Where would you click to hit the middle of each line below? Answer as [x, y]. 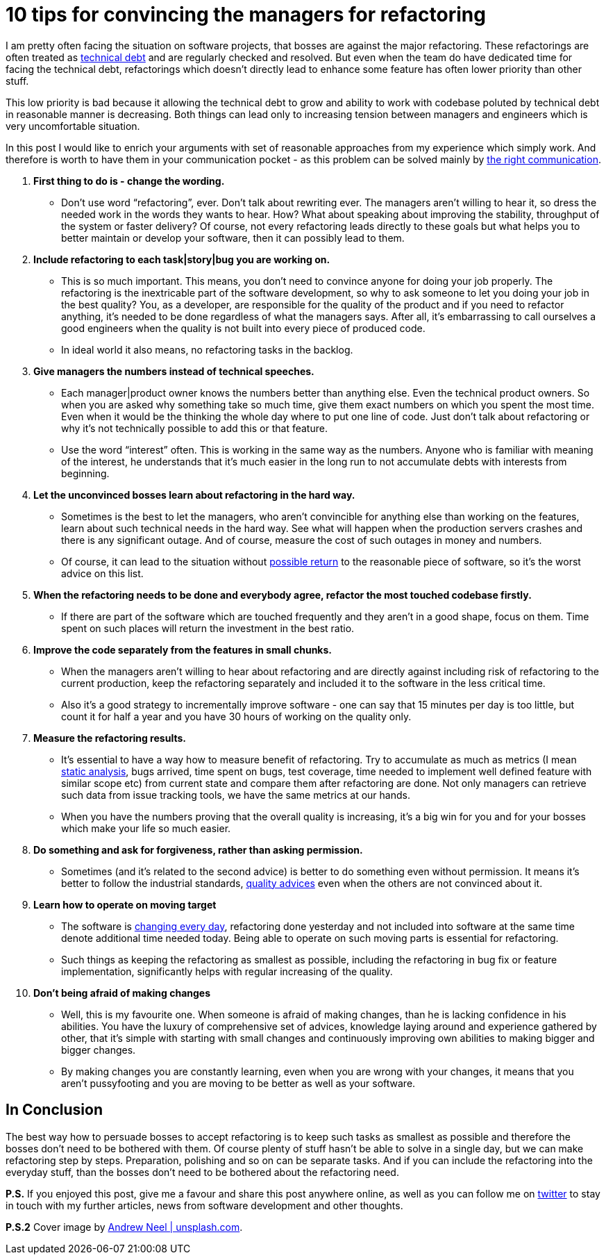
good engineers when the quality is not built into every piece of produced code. [243, 328]
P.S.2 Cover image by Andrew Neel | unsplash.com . [124, 1227]
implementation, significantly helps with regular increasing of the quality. [227, 971]
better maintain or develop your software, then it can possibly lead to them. [233, 238]
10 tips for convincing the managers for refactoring [246, 15]
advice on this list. [102, 573]
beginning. [85, 473]
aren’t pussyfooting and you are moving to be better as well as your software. [238, 1083]
